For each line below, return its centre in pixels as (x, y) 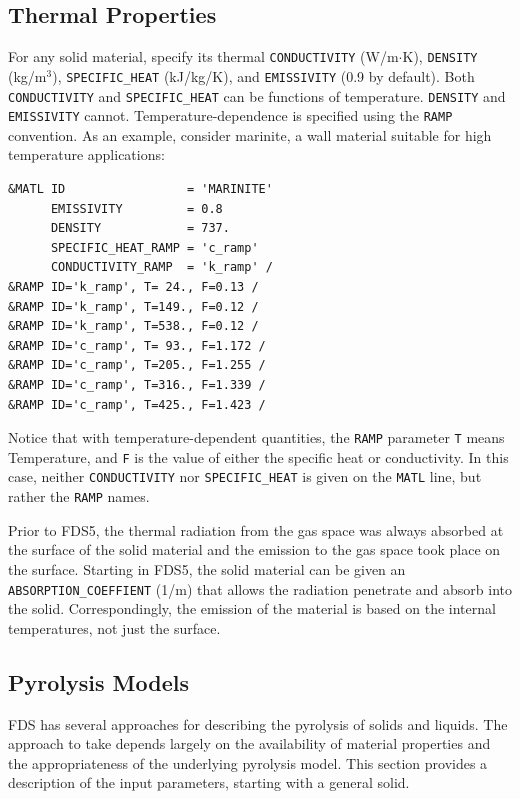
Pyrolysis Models (98, 681)
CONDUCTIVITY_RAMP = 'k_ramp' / (161, 267)
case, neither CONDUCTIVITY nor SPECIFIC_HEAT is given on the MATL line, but (245, 476)
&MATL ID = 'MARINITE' (140, 189)
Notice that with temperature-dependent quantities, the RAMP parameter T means (256, 437)
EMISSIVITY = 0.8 (136, 208)
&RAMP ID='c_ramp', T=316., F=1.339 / (137, 384)
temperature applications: (86, 154)
